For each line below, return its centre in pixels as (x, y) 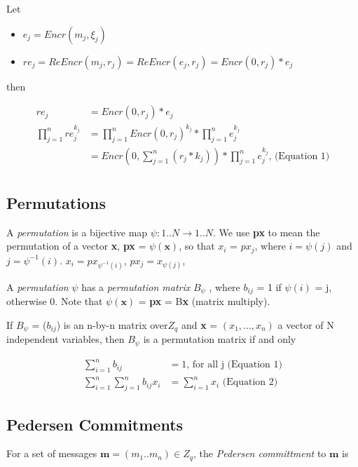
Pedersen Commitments (95, 424)
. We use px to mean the (267, 232)
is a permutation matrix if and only (220, 339)
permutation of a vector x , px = (76, 246)
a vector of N (306, 324)
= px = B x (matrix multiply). (204, 301)
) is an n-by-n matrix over (112, 324)
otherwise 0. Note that (55, 301)
